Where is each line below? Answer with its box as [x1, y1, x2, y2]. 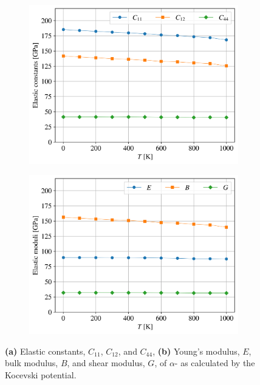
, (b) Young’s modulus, [152, 344, 240, 357]
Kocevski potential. [5, 368, 77, 381]
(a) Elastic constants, [5, 344, 86, 357]
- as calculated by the [174, 356, 255, 369]
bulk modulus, [5, 356, 58, 369]
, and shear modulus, [67, 356, 145, 369]
